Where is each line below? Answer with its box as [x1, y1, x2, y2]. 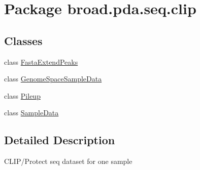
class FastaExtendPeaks [4, 56, 78, 67]
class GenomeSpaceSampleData [4, 73, 102, 84]
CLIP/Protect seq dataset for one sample [4, 156, 132, 166]
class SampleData [4, 107, 59, 118]
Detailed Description [4, 132, 115, 148]
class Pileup [4, 90, 41, 101]
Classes [4, 32, 43, 48]
